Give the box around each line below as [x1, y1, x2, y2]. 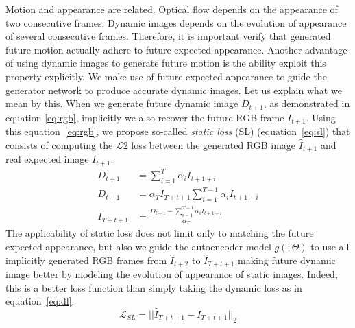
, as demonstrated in [263, 96, 350, 110]
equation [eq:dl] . [5, 294, 75, 308]
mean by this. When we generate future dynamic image [5, 96, 238, 110]
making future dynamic [238, 253, 336, 267]
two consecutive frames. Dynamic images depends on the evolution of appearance [5, 15, 347, 30]
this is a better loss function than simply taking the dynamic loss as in [5, 280, 302, 294]
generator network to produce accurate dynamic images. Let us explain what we [5, 82, 342, 97]
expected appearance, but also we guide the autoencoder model [5, 239, 271, 253]
